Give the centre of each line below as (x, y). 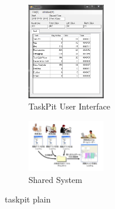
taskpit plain (28, 199)
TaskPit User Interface (70, 106)
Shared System (55, 179)
